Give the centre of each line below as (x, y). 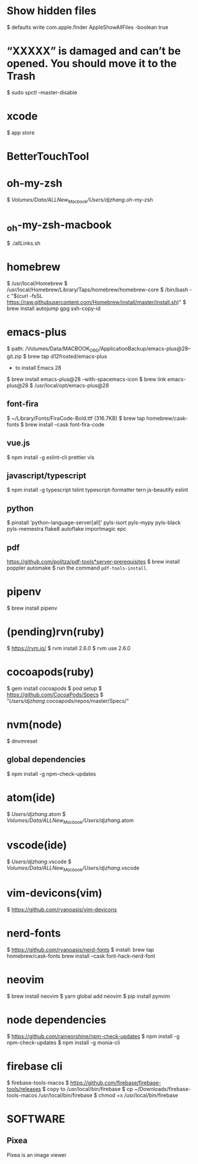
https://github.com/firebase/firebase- (116, 1083)
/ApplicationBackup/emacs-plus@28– (145, 348)
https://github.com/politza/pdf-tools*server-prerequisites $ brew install (93, 562)
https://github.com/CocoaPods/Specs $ (55, 695)
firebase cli (35, 1066)
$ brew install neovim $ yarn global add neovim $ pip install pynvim (88, 996)
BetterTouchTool (48, 156)
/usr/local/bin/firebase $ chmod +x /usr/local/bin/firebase (108, 1095)
